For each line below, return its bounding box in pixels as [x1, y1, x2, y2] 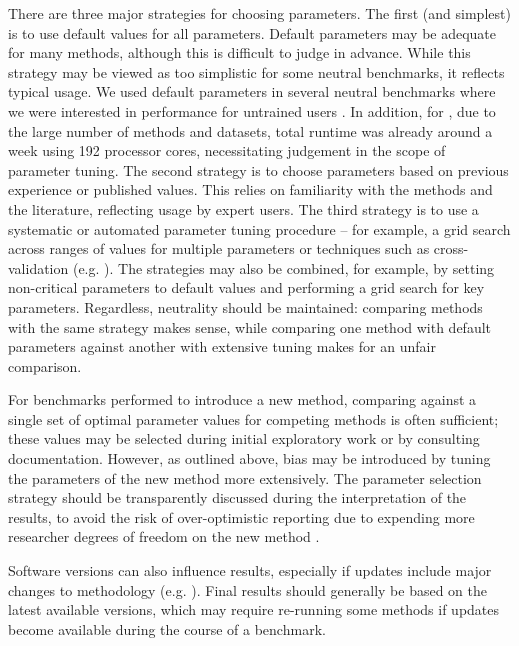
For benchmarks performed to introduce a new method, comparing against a [8, 389, 477, 410]
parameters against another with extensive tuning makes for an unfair [8, 336, 436, 357]
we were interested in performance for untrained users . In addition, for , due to [8, 100, 496, 121]
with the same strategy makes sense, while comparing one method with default [8, 316, 492, 337]
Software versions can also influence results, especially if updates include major [8, 560, 492, 581]
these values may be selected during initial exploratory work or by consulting [8, 428, 480, 449]
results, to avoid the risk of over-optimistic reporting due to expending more [8, 506, 475, 527]
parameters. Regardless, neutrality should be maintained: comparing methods [8, 296, 483, 317]
